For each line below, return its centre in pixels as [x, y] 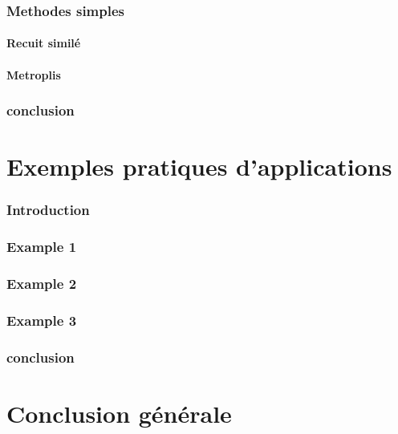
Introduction [48, 210]
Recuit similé [44, 43]
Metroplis [34, 74]
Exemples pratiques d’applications [199, 166]
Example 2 [42, 284]
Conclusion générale [119, 413]
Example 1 [42, 247]
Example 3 [42, 320]
